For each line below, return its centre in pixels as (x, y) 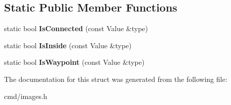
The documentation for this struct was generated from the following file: (116, 79)
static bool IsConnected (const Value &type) (76, 28)
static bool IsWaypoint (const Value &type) (74, 62)
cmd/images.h (26, 96)
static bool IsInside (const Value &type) (68, 45)
